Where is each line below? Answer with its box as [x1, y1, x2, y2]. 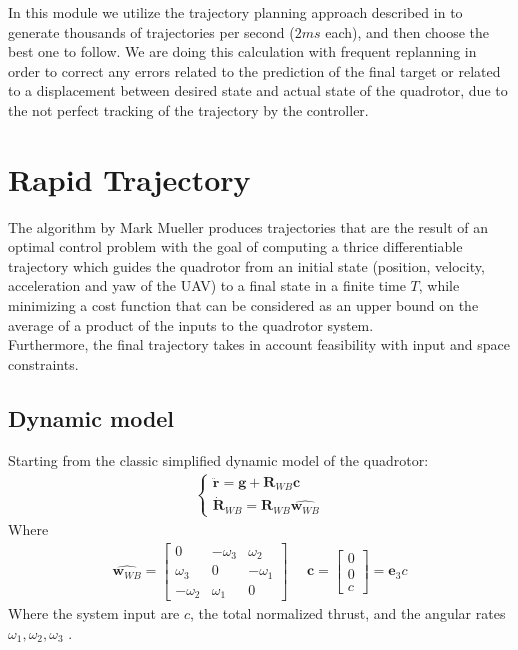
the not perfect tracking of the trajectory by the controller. [8, 99, 369, 120]
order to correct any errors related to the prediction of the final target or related [8, 60, 501, 81]
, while [418, 275, 460, 296]
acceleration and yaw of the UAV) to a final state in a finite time [8, 275, 406, 296]
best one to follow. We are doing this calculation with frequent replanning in [8, 41, 477, 62]
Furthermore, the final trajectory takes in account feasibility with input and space [8, 334, 510, 355]
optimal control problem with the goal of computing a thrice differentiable [8, 236, 463, 257]
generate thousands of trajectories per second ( [8, 21, 295, 42]
